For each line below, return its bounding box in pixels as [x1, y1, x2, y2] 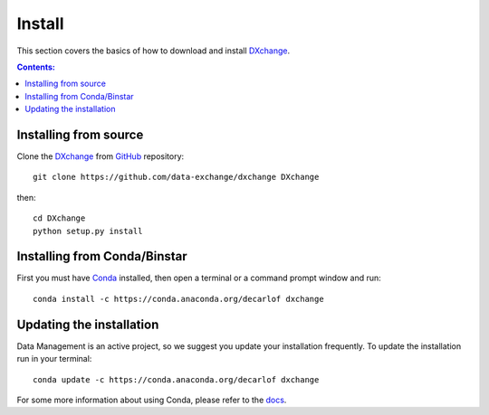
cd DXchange [33, 213, 86, 223]
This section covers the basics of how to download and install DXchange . [16, 45, 291, 56]
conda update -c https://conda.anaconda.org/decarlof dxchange [33, 374, 320, 384]
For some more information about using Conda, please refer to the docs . [16, 394, 287, 405]
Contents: [16, 61, 56, 72]
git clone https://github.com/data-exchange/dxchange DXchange [33, 172, 320, 183]
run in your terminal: [16, 354, 92, 364]
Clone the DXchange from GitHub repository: [16, 151, 185, 162]
